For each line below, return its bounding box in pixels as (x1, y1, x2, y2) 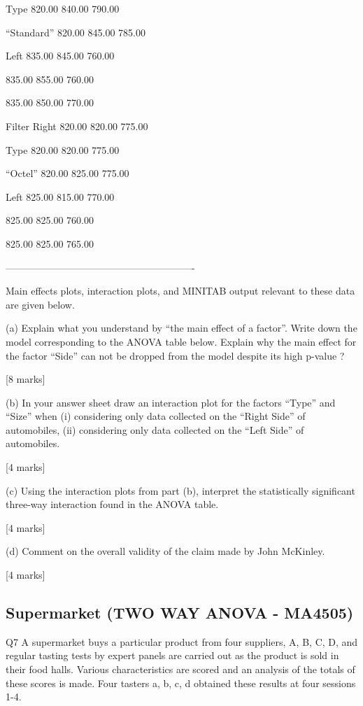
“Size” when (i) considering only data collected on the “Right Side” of (6, 409, 306, 423)
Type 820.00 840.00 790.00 (6, 1, 120, 15)
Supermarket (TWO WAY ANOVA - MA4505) (6, 602, 354, 623)
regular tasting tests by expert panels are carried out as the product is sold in (6, 648, 339, 663)
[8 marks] (6, 372, 45, 386)
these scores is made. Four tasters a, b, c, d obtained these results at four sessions (6, 675, 356, 690)
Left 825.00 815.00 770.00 (6, 189, 115, 204)
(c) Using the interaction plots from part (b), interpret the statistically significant (6, 483, 355, 497)
